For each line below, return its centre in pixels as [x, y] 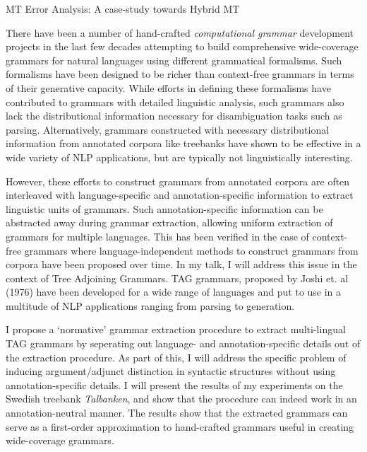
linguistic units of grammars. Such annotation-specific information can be [164, 208]
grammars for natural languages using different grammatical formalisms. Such [174, 60]
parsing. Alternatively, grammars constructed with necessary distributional [168, 129]
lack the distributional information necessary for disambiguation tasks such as [174, 116]
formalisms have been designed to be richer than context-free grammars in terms [180, 74]
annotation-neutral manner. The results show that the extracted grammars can [177, 413]
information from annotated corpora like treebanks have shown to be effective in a [183, 143]
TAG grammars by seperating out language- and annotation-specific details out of [183, 343]
